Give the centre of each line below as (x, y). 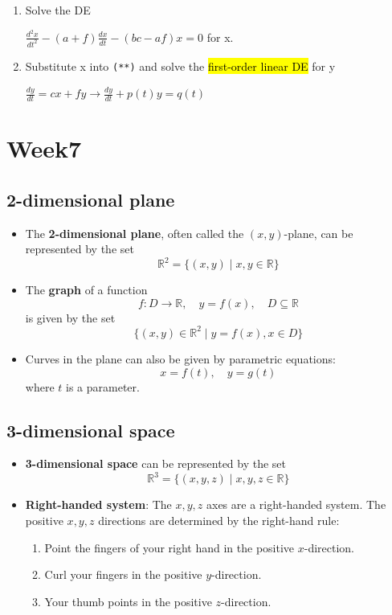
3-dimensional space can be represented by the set (156, 463)
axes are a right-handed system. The (296, 504)
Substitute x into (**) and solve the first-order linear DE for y (180, 66)
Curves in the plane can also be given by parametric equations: (180, 358)
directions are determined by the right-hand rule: (219, 521)
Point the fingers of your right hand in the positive (169, 547)
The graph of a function (86, 290)
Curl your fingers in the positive (123, 574)
